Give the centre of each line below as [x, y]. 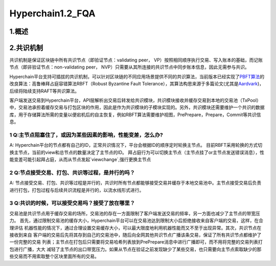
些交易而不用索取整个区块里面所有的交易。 [54, 256]
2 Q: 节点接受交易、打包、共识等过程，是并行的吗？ [72, 172]
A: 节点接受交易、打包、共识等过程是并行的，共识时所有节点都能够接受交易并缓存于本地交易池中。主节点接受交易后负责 [135, 183]
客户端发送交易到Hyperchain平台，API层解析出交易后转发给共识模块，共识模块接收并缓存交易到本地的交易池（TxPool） [135, 100]
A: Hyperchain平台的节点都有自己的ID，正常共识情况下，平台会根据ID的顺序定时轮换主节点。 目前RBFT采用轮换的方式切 [136, 145]
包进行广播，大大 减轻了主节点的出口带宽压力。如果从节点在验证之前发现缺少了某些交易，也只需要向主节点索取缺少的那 [135, 249]
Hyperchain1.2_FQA [52, 13]
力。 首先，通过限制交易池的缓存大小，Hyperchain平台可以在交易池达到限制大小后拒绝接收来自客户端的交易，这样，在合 [136, 220]
